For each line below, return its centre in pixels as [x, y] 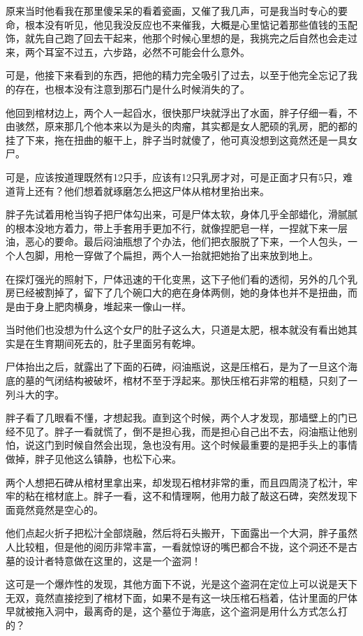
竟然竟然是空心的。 [59, 509]
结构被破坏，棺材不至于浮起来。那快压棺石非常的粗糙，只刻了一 [210, 381]
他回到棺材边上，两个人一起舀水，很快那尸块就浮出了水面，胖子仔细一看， [177, 112]
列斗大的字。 [35, 394]
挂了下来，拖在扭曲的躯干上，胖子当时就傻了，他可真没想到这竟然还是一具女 [181, 139]
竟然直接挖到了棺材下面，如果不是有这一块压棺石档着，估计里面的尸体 [196, 597]
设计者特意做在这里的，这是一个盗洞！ [113, 560]
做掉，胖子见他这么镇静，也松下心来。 [94, 459]
